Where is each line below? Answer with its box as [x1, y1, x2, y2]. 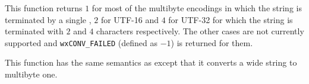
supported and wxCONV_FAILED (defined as [5, 36, 158, 49]
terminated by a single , [5, 13, 92, 25]
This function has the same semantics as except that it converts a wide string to [5, 56, 297, 69]
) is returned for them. [171, 36, 253, 49]
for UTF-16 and [100, 13, 159, 25]
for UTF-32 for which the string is [168, 13, 293, 25]
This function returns [5, 2, 83, 14]
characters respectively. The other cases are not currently [96, 25, 304, 37]
